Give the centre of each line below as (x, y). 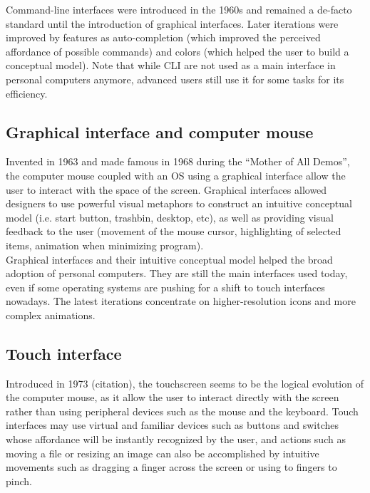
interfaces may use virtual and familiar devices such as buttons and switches (172, 425)
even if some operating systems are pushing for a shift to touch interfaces (165, 287)
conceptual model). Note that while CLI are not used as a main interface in (171, 65)
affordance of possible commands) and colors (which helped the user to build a (178, 51)
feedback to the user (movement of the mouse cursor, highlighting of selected (174, 231)
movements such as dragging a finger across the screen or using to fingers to (171, 467)
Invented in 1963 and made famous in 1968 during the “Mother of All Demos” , (178, 161)
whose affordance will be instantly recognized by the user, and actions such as (176, 439)
